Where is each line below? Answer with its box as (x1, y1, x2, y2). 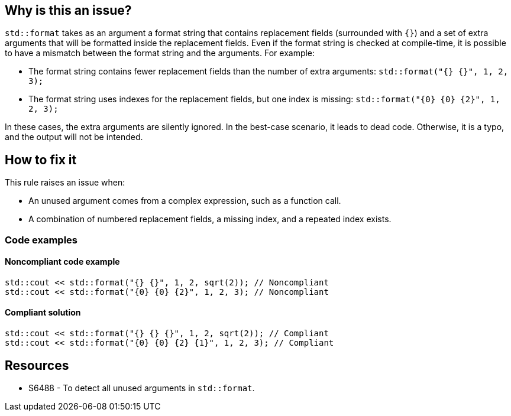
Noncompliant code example (5, 256, 120, 267)
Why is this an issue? (5, 3, 132, 18)
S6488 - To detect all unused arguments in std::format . (28, 382, 255, 393)
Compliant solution (5, 307, 81, 318)
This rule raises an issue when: (5, 177, 125, 188)
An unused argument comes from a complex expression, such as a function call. (28, 196, 341, 206)
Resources (5, 357, 69, 373)
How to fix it (5, 152, 77, 167)
